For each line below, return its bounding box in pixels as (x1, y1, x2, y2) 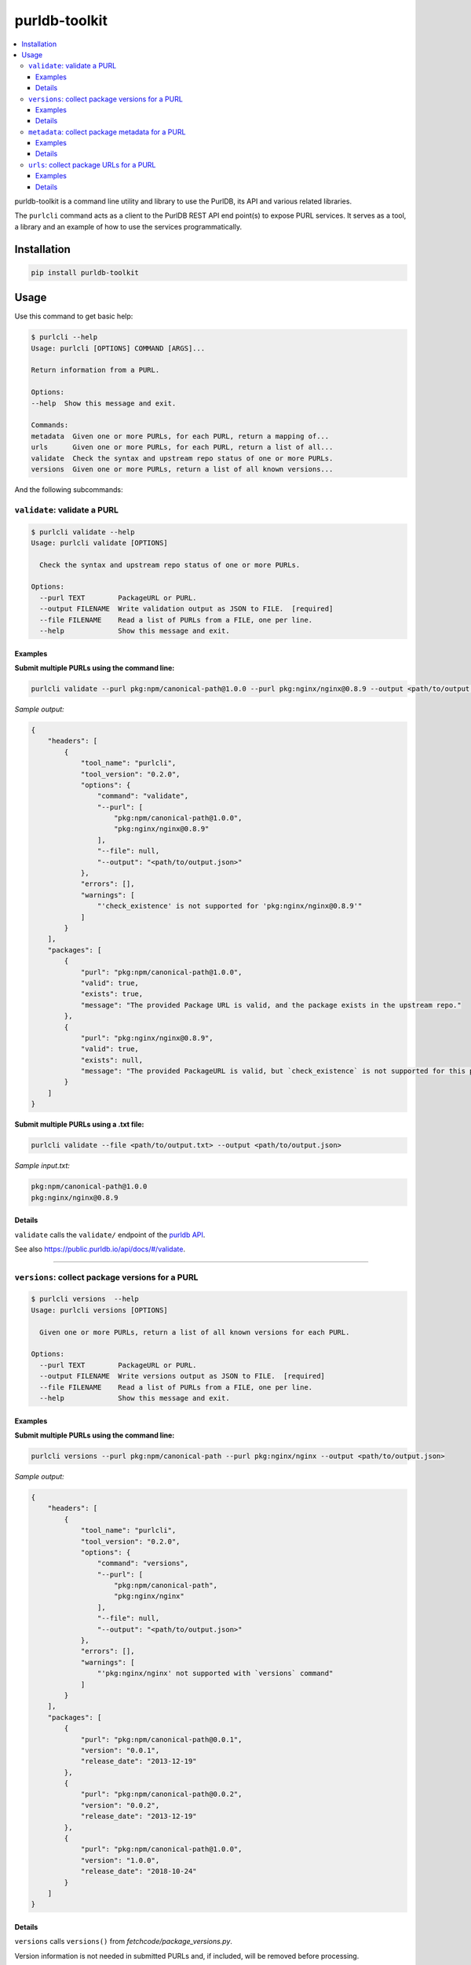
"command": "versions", (97, 1559, 188, 1568)
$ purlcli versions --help (31, 1295, 139, 1304)
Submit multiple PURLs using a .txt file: (14, 1120, 144, 1129)
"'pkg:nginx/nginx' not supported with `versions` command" (97, 1669, 334, 1678)
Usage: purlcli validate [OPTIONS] (31, 538, 168, 547)
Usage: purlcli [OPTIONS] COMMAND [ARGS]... (31, 343, 206, 353)
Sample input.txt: (14, 1161, 71, 1170)
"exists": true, (80, 990, 144, 998)
